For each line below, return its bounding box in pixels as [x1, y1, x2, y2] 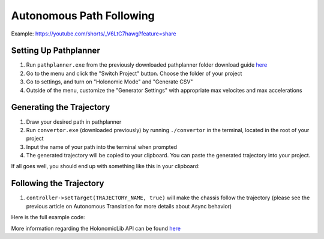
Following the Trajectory [11, 178, 104, 189]
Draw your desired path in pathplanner [26, 118, 122, 126]
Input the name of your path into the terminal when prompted [26, 143, 177, 150]
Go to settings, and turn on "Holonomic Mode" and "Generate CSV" [26, 78, 193, 85]
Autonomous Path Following [11, 9, 155, 22]
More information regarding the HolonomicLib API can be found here [11, 225, 181, 232]
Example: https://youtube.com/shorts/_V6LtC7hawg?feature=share [11, 30, 176, 37]
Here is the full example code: [11, 214, 85, 221]
